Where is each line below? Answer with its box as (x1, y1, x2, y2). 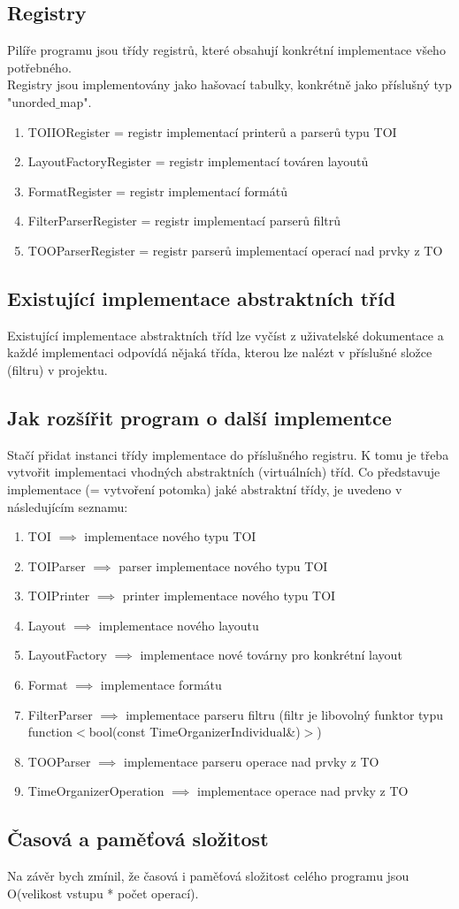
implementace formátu (100, 676, 222, 694)
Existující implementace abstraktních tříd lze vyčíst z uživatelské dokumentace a (7, 325, 444, 344)
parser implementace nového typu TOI (119, 556, 328, 575)
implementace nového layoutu (98, 615, 259, 634)
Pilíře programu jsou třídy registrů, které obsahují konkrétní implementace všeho (7, 41, 446, 59)
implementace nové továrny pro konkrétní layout (140, 645, 402, 664)
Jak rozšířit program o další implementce (7, 403, 392, 431)
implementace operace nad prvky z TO (197, 782, 409, 800)
